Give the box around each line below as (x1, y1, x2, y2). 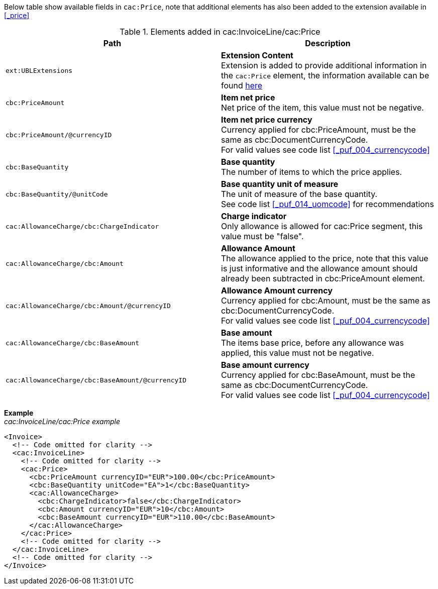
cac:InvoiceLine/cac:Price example (4, 417, 120, 426)
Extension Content (221, 50, 293, 60)
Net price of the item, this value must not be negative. (221, 103, 424, 113)
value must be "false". (221, 231, 304, 241)
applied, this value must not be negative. (221, 348, 374, 358)
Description (305, 38, 351, 48)
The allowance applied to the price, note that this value (221, 253, 428, 263)
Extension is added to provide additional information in (221, 60, 427, 70)
